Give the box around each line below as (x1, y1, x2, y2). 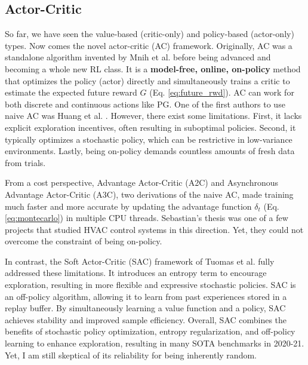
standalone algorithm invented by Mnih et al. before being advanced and (5, 51, 271, 63)
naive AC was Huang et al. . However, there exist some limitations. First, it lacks (5, 109, 302, 122)
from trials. (5, 156, 46, 168)
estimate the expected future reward (5, 86, 137, 99)
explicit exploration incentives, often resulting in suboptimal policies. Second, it (5, 121, 296, 133)
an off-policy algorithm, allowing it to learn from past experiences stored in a (5, 290, 287, 302)
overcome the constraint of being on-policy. (5, 235, 162, 247)
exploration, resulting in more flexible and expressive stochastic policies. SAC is (5, 278, 296, 291)
